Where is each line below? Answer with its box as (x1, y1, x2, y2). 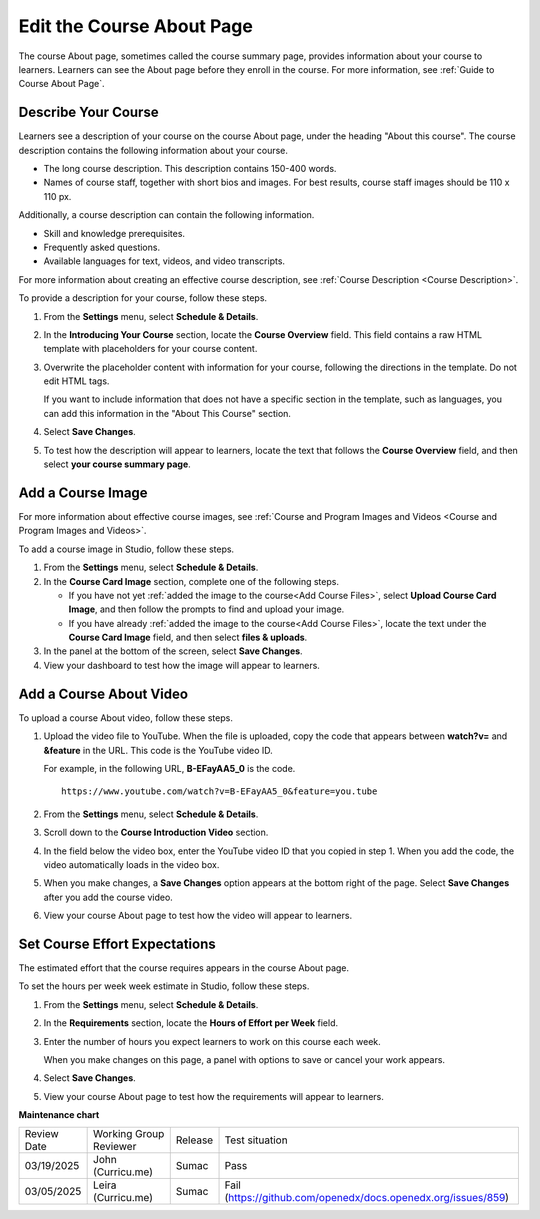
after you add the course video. (43, 891, 174, 903)
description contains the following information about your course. (18, 144, 289, 156)
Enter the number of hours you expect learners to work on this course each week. (43, 1035, 382, 1047)
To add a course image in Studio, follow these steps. (18, 543, 235, 555)
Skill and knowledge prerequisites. (43, 227, 185, 239)
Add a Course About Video (18, 685, 189, 702)
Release (175, 1133, 214, 1147)
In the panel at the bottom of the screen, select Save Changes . (43, 645, 304, 657)
